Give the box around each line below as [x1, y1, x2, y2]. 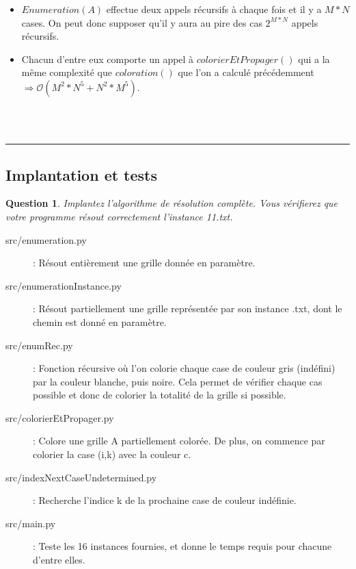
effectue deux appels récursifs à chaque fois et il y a [106, 2, 322, 16]
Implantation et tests [5, 164, 158, 185]
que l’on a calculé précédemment [178, 65, 314, 79]
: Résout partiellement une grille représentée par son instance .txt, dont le [33, 301, 342, 316]
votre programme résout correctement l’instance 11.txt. [5, 209, 233, 223]
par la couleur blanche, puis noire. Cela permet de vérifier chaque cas [33, 374, 323, 388]
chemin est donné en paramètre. [33, 314, 167, 329]
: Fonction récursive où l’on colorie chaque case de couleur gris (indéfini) [33, 361, 336, 375]
